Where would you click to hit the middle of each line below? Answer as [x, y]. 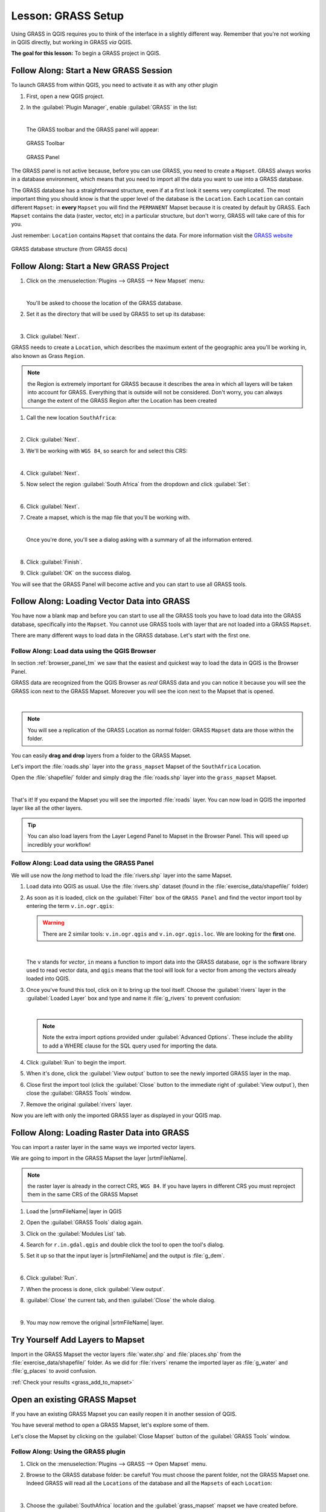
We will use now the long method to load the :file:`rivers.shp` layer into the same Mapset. [122, 875]
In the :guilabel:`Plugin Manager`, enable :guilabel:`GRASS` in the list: [112, 107]
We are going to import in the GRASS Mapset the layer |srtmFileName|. [99, 1158]
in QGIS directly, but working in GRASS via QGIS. [72, 42]
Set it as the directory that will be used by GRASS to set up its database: [116, 314]
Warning [53, 923]
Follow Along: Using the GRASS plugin [69, 1452]
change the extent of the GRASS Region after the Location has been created [122, 401]
